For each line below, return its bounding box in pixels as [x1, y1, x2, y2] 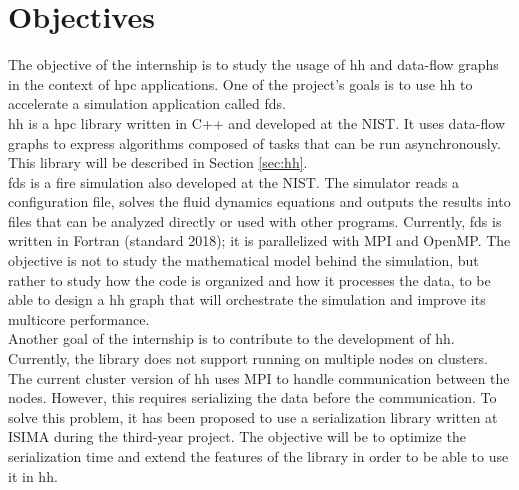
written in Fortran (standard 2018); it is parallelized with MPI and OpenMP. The [8, 230, 511, 251]
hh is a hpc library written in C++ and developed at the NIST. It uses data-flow [8, 112, 506, 133]
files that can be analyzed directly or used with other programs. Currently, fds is [8, 210, 502, 231]
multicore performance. [8, 308, 150, 329]
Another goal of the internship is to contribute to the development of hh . [8, 328, 455, 349]
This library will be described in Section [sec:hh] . [8, 152, 308, 173]
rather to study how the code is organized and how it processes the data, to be [8, 269, 491, 290]
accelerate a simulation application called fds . [8, 93, 286, 114]
